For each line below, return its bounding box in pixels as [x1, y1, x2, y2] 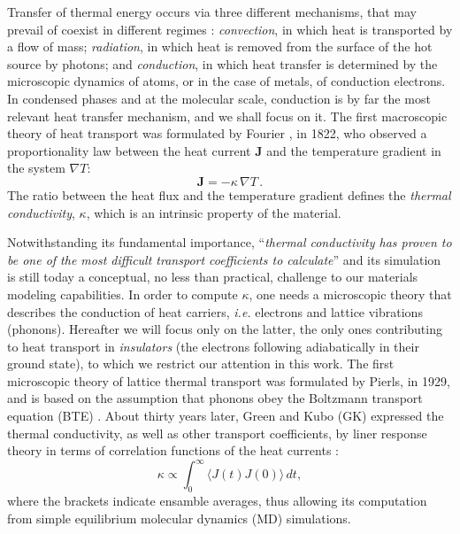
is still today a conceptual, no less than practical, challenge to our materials [7, 267, 418, 286]
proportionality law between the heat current [7, 141, 251, 159]
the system [7, 159, 65, 177]
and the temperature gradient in [266, 141, 441, 159]
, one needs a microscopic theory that [249, 284, 452, 303]
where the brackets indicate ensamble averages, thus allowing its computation [7, 491, 427, 510]
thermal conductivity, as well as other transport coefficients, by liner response [7, 423, 427, 442]
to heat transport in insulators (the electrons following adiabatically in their [7, 337, 419, 355]
